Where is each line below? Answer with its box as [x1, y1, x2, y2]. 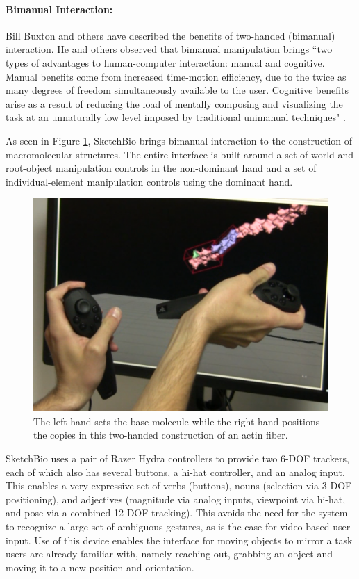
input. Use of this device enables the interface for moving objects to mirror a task [6, 532, 353, 547]
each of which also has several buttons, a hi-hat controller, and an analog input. [6, 464, 345, 479]
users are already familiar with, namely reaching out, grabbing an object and [6, 546, 333, 561]
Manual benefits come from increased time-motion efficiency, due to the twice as [6, 69, 347, 83]
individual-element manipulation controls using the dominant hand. [6, 174, 293, 188]
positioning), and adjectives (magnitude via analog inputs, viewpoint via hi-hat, [6, 491, 346, 506]
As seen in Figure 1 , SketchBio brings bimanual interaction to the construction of [6, 133, 353, 147]
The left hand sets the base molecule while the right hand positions [33, 414, 320, 428]
